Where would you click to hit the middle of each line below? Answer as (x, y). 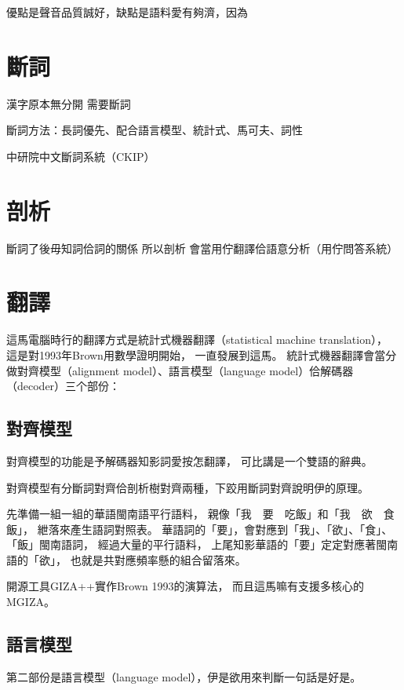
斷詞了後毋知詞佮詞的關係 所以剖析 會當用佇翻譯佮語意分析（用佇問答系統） (202, 248)
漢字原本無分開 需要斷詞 (69, 103)
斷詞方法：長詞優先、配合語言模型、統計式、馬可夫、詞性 (155, 130)
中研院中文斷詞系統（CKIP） (81, 156)
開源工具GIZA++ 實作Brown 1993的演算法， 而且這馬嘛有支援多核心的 (186, 586)
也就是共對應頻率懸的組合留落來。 (158, 559)
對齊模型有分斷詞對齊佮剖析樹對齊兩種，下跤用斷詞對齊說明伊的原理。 (187, 487)
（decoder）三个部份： (64, 386)
